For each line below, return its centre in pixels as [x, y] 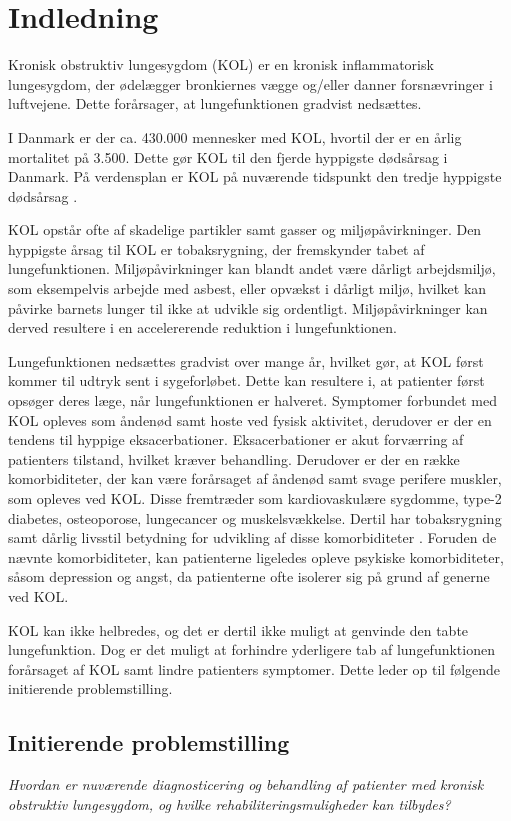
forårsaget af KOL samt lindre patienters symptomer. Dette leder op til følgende [254, 668]
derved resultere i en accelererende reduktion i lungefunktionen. [202, 327]
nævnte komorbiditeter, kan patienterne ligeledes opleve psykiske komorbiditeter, [256, 556]
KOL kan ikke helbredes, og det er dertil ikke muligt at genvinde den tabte [238, 629]
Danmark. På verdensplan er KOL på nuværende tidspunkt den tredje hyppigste [255, 176]
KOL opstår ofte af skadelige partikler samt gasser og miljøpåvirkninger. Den [245, 229]
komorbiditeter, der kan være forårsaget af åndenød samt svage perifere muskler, [255, 478]
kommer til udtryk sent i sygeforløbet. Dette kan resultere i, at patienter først [246, 380]
